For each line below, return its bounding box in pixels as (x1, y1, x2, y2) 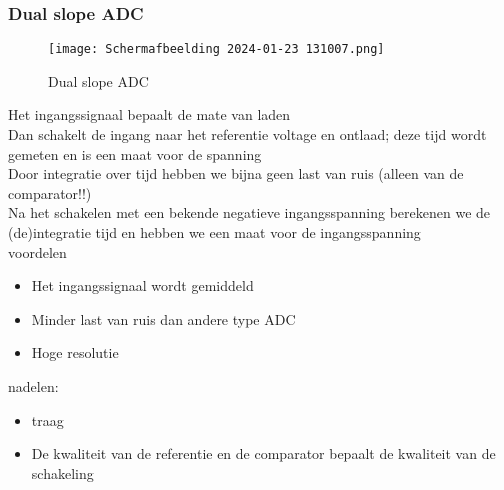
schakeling (31, 462, 94, 483)
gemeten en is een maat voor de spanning (8, 143, 262, 164)
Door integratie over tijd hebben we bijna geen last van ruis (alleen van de (8, 163, 464, 184)
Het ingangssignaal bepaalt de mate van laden (8, 104, 291, 125)
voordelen (8, 241, 67, 262)
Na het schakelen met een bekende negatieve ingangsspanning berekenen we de (8, 202, 491, 223)
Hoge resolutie (31, 342, 119, 363)
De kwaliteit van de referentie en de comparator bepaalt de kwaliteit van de (31, 443, 496, 464)
